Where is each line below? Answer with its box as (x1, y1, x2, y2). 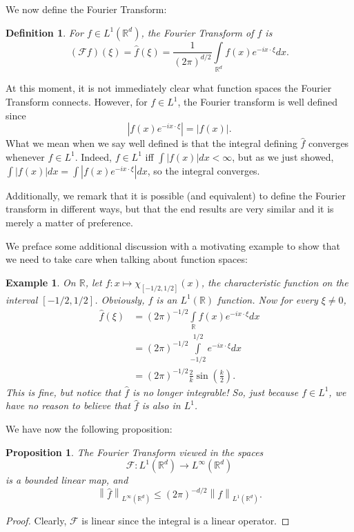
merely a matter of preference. (6, 215, 133, 230)
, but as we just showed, (232, 149, 334, 164)
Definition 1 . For (6, 25, 83, 39)
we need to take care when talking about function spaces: (6, 252, 248, 266)
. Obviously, (95, 292, 145, 306)
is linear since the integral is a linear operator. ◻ (81, 513, 290, 528)
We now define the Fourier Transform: (6, 2, 167, 16)
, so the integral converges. (147, 163, 260, 177)
